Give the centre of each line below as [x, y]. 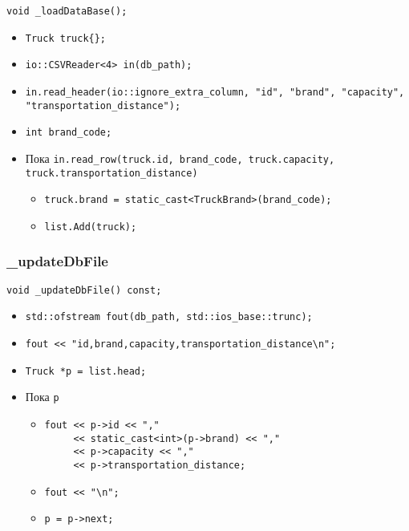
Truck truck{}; [66, 38]
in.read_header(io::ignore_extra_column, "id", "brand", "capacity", [215, 92]
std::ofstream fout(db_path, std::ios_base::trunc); [169, 317]
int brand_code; [69, 133]
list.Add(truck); [91, 227]
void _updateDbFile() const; [84, 290]
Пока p [42, 397]
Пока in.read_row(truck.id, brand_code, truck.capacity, [180, 158]
